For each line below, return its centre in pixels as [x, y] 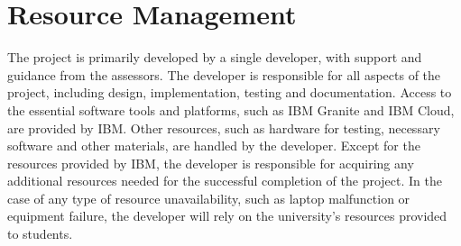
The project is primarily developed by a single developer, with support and [215, 57]
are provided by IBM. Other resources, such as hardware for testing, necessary [224, 128]
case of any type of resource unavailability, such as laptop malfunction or [209, 198]
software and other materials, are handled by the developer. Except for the [214, 146]
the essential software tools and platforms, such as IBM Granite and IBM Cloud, [231, 109]
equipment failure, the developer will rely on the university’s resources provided [227, 216]
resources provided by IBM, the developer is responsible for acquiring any [211, 163]
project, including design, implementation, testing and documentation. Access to [230, 92]
